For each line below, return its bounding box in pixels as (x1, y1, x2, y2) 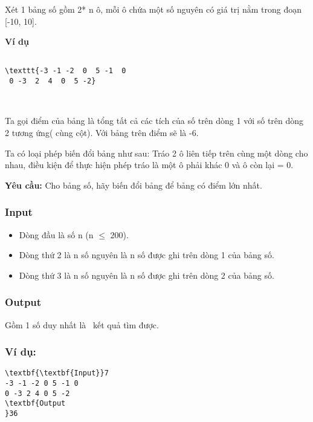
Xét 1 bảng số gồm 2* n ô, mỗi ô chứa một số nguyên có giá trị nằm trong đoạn (5, 3, 302, 15)
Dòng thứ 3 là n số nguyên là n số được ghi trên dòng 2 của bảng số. (19, 268, 274, 281)
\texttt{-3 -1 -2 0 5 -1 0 (5, 67, 126, 76)
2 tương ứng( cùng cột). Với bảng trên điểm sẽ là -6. (5, 126, 199, 138)
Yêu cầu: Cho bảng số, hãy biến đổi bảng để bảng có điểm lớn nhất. (5, 178, 262, 191)
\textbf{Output (5, 399, 66, 408)
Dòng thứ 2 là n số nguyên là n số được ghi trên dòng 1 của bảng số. (19, 248, 274, 261)
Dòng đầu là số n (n (19, 228, 94, 241)
